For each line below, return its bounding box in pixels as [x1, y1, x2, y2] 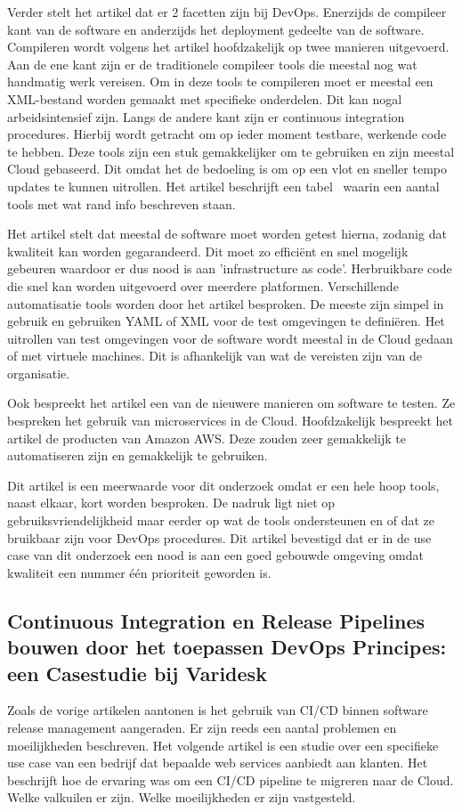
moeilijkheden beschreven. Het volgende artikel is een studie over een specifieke [7, 735, 439, 754]
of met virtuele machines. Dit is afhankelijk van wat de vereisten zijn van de [7, 346, 422, 365]
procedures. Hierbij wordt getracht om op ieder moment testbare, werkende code [7, 125, 447, 143]
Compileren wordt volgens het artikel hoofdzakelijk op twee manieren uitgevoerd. [7, 37, 450, 56]
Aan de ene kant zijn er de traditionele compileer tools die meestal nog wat [7, 54, 417, 73]
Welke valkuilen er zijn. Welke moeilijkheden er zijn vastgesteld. [7, 788, 356, 807]
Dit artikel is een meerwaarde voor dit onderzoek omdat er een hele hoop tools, [7, 475, 440, 494]
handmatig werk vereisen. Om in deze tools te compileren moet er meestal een [7, 72, 434, 91]
